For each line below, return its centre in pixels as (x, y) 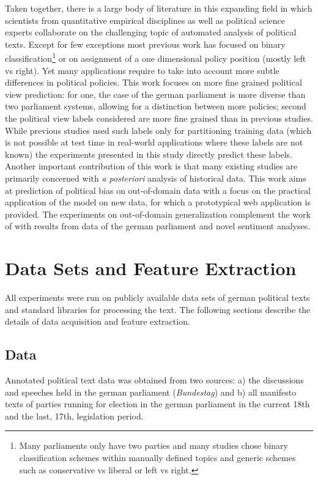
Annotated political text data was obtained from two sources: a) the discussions (154, 380)
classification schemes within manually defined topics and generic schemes (157, 458)
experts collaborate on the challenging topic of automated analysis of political (151, 32)
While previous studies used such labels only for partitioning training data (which (158, 130)
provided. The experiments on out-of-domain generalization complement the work (158, 214)
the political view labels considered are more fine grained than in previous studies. (159, 118)
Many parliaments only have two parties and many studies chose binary (153, 445)
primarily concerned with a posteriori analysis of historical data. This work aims (156, 178)
